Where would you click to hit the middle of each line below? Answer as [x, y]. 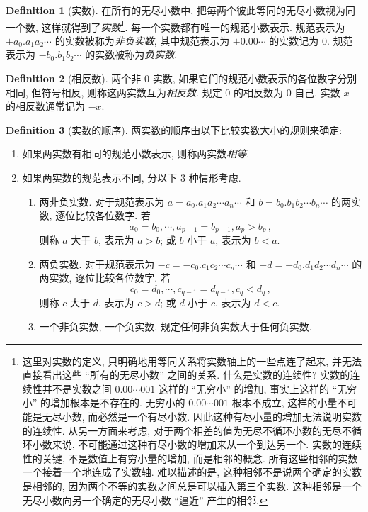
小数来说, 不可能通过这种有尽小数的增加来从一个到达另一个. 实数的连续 [197, 444]
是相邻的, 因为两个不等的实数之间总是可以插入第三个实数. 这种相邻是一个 [192, 486]
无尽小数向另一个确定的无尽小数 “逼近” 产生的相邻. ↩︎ [145, 500]
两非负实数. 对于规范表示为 [102, 201]
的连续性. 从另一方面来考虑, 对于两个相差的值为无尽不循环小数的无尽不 [187, 430]
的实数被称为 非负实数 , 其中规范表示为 [142, 40]
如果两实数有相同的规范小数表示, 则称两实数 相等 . [136, 154]
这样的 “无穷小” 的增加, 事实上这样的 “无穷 [258, 388]
